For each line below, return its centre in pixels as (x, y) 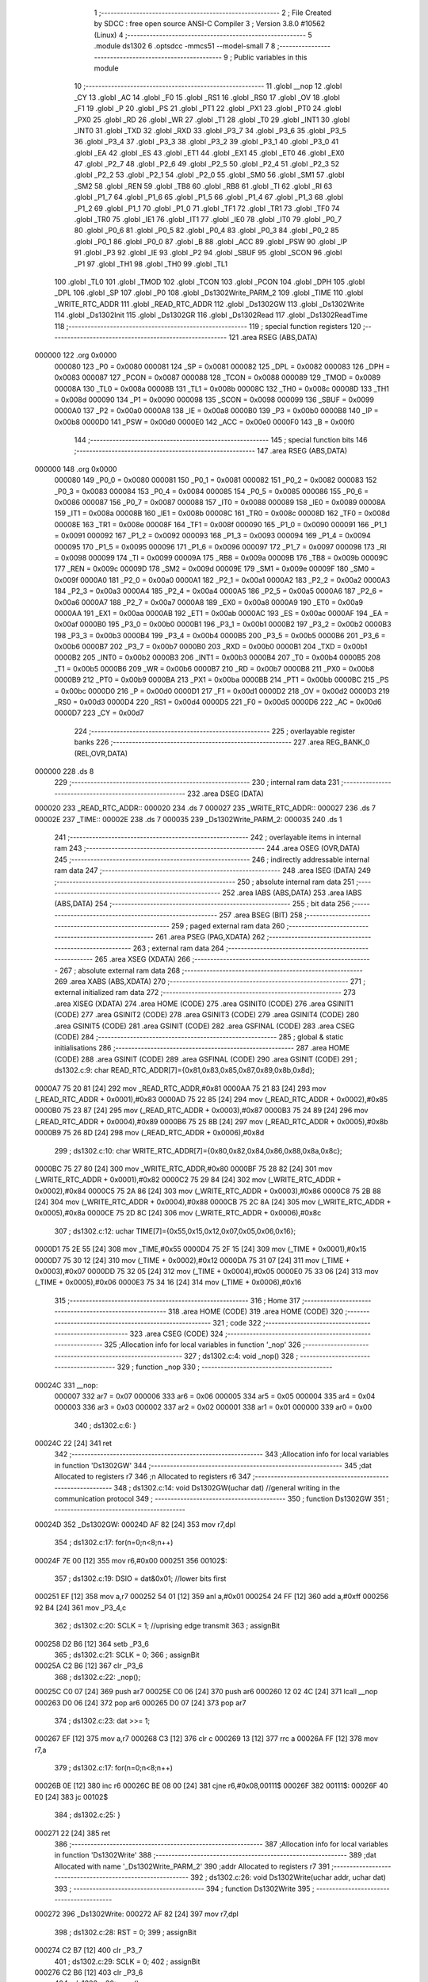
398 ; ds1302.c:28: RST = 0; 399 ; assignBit (126, 1932)
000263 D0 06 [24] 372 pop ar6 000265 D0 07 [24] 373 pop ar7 (140, 1703)
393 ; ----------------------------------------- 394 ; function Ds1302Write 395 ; (184, 1888)
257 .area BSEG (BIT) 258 (261, 915)
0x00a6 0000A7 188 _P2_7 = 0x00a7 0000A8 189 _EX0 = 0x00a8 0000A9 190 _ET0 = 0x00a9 (209, 602)
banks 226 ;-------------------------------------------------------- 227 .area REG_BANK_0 (222, 742)
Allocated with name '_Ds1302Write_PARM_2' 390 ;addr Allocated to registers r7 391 (192, 1866)
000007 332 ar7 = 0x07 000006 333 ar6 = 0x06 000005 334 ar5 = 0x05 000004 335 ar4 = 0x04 (215, 1396)
